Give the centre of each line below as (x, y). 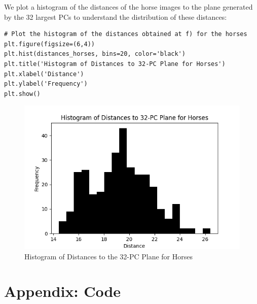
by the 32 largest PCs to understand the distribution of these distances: (116, 16)
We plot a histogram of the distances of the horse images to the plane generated (128, 7)
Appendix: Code (63, 291)
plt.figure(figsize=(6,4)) (49, 44)
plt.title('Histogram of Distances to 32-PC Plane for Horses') (115, 64)
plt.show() (22, 94)
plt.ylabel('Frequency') (46, 84)
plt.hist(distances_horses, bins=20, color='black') (95, 54)
